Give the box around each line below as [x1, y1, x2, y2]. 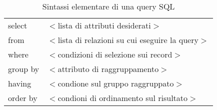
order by [8, 92, 37, 103]
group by [8, 63, 39, 74]
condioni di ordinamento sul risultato [57, 92, 188, 103]
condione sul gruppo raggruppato [57, 77, 174, 89]
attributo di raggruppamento [57, 63, 159, 74]
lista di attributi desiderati [57, 19, 151, 31]
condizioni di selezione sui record [57, 48, 172, 60]
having [8, 77, 31, 89]
